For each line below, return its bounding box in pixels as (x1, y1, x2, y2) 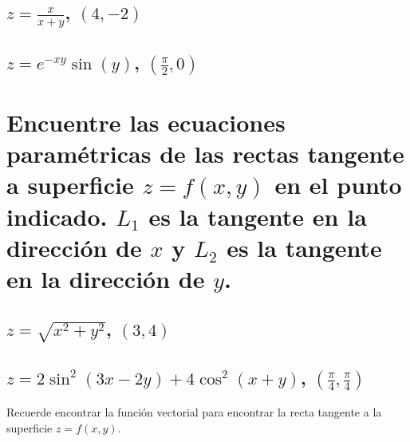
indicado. (6, 199, 108, 232)
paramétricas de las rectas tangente (6, 137, 404, 170)
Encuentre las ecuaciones (6, 105, 286, 138)
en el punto (274, 168, 402, 201)
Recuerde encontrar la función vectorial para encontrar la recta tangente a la (6, 404, 382, 420)
